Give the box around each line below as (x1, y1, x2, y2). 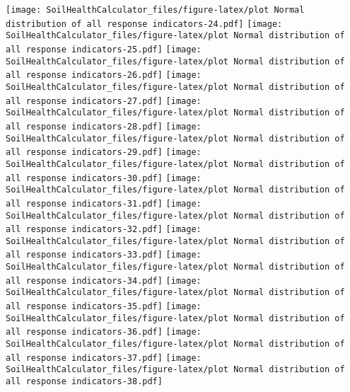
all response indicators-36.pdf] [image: (6, 327, 202, 338)
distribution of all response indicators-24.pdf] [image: (6, 18, 283, 29)
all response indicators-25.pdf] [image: (6, 44, 202, 54)
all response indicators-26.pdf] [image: (6, 70, 202, 81)
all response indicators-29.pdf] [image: (6, 147, 202, 158)
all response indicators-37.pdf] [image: (6, 352, 202, 363)
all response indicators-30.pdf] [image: (6, 173, 202, 183)
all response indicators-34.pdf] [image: (6, 275, 202, 286)
